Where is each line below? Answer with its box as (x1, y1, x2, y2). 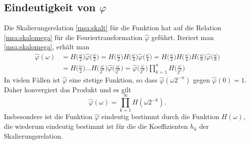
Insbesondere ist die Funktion (4, 111, 93, 122)
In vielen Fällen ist (4, 74, 60, 84)
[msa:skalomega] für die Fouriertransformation (4, 32, 143, 42)
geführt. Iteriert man (151, 32, 214, 42)
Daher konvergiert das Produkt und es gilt (4, 84, 131, 94)
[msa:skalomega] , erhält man (4, 41, 90, 52)
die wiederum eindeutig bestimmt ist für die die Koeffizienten (4, 121, 188, 131)
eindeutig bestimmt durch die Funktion (101, 111, 219, 122)
